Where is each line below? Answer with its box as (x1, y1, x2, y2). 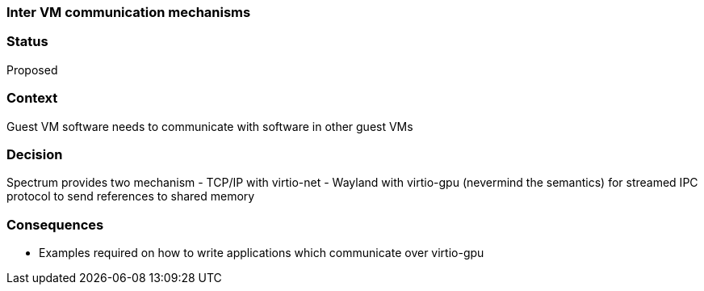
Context (6, 90, 58, 107)
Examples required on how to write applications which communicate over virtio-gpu (39, 246, 484, 259)
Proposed (6, 62, 58, 77)
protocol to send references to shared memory (6, 189, 255, 204)
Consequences (6, 216, 104, 233)
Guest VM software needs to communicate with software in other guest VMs (6, 119, 413, 133)
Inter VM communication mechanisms (6, 4, 251, 20)
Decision (6, 145, 63, 162)
